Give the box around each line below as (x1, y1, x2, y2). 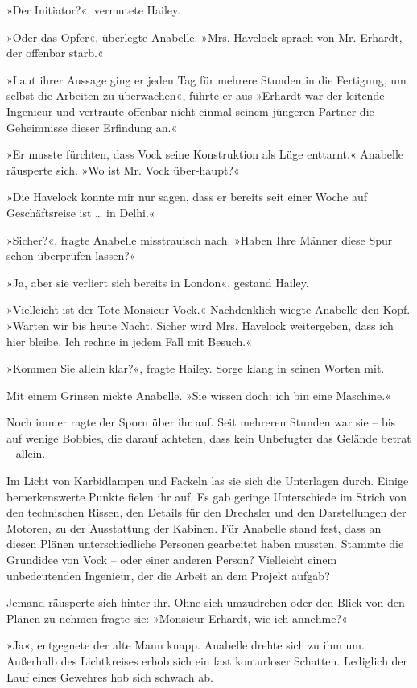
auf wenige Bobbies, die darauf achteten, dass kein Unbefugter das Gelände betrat (6, 429, 411, 446)
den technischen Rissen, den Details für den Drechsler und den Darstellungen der (6, 504, 407, 521)
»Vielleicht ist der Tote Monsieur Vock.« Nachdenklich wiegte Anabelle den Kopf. (6, 301, 411, 318)
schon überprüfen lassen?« (6, 247, 136, 264)
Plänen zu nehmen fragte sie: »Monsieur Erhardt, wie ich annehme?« (6, 609, 348, 626)
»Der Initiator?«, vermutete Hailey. (6, 2, 181, 18)
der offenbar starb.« (6, 44, 104, 61)
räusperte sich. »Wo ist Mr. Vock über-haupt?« (6, 161, 240, 178)
